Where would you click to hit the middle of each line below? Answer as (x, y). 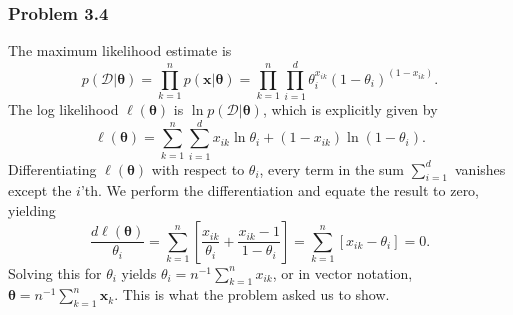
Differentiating (52, 168)
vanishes (480, 168)
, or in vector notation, (342, 272)
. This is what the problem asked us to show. (252, 294)
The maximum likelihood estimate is (120, 50)
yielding (32, 210)
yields (139, 272)
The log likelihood (63, 108)
